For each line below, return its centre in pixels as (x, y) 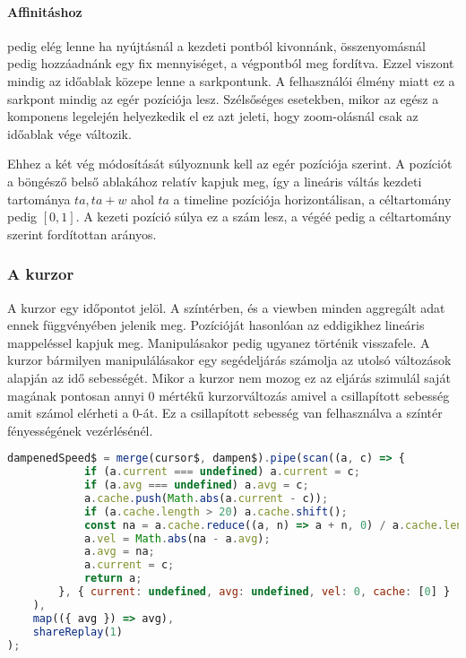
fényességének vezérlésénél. (80, 430)
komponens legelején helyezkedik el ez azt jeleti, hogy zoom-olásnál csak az (213, 116)
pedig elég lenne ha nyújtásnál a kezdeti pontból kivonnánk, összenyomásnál (216, 45)
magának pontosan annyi (76, 395)
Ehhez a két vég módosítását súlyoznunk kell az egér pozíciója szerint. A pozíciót (230, 164)
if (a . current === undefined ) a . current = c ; (222, 472)
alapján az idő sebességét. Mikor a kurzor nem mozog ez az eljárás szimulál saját (229, 377)
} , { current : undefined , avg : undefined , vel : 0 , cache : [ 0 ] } (255, 592)
